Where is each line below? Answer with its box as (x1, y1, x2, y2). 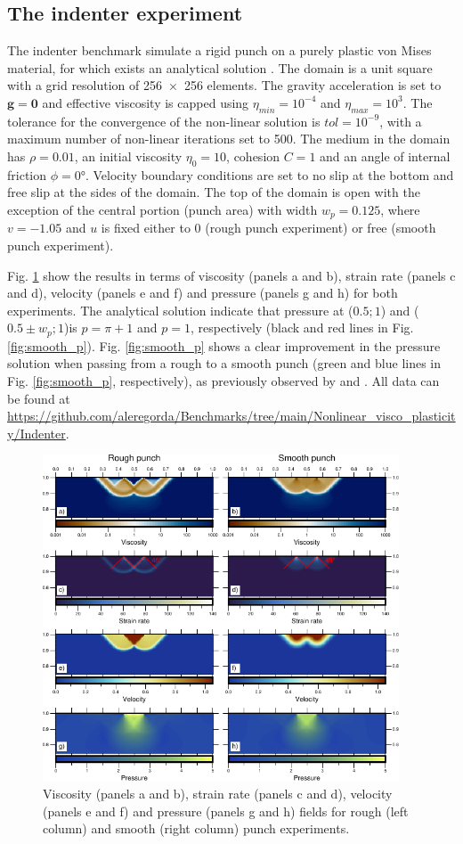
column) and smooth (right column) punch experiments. (43, 819, 350, 838)
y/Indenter (7, 423, 66, 442)
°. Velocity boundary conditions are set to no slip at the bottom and (80, 165, 454, 184)
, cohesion (226, 146, 280, 165)
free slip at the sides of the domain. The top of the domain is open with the (7, 183, 420, 201)
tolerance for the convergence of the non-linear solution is (7, 111, 321, 130)
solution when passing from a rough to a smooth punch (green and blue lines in (7, 354, 442, 373)
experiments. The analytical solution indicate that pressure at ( (7, 300, 353, 319)
